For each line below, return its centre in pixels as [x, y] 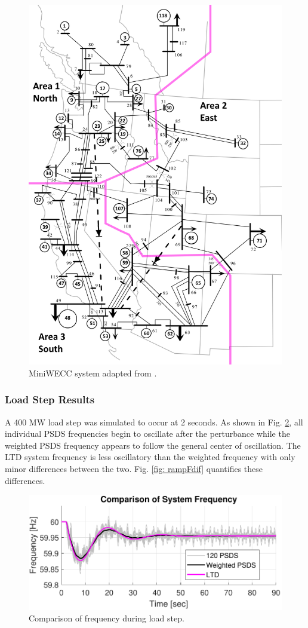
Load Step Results [50, 399]
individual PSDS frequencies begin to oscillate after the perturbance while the [147, 434]
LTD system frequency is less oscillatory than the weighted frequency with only [150, 457]
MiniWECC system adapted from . [93, 373]
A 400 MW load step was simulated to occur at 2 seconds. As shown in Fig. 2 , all [154, 422]
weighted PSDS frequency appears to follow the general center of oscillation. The [153, 445]
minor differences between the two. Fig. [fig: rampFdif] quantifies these [134, 468]
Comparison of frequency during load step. [107, 618]
